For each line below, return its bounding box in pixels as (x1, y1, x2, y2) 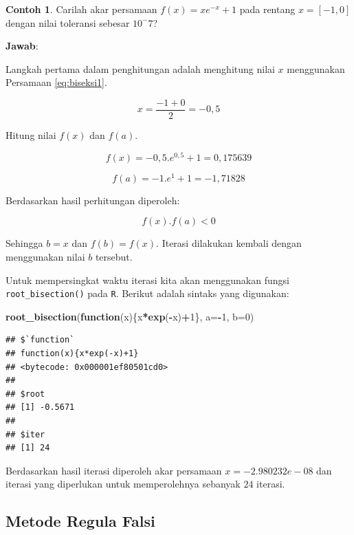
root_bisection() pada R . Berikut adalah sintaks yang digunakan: (5, 286, 289, 301)
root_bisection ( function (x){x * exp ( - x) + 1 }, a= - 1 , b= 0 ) (5, 309, 254, 323)
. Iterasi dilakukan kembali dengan (156, 236, 302, 250)
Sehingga (5, 236, 43, 250)
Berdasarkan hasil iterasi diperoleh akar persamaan (5, 463, 222, 477)
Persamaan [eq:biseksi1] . (5, 75, 107, 89)
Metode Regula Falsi (5, 510, 155, 532)
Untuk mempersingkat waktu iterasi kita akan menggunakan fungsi (5, 272, 289, 287)
